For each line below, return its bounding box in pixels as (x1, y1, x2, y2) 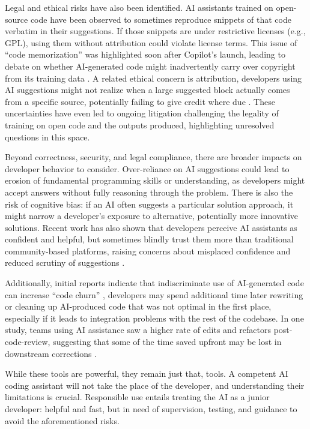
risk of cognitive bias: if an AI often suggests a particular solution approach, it (5, 197, 294, 210)
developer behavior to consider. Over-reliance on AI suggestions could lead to (5, 162, 290, 175)
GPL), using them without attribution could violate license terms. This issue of (5, 36, 297, 49)
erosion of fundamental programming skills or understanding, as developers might (5, 174, 305, 187)
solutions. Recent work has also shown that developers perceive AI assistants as (5, 221, 297, 233)
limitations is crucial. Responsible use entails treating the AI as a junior (5, 391, 270, 403)
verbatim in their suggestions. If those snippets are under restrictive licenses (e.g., (5, 25, 306, 37)
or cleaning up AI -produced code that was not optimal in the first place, (5, 300, 272, 313)
